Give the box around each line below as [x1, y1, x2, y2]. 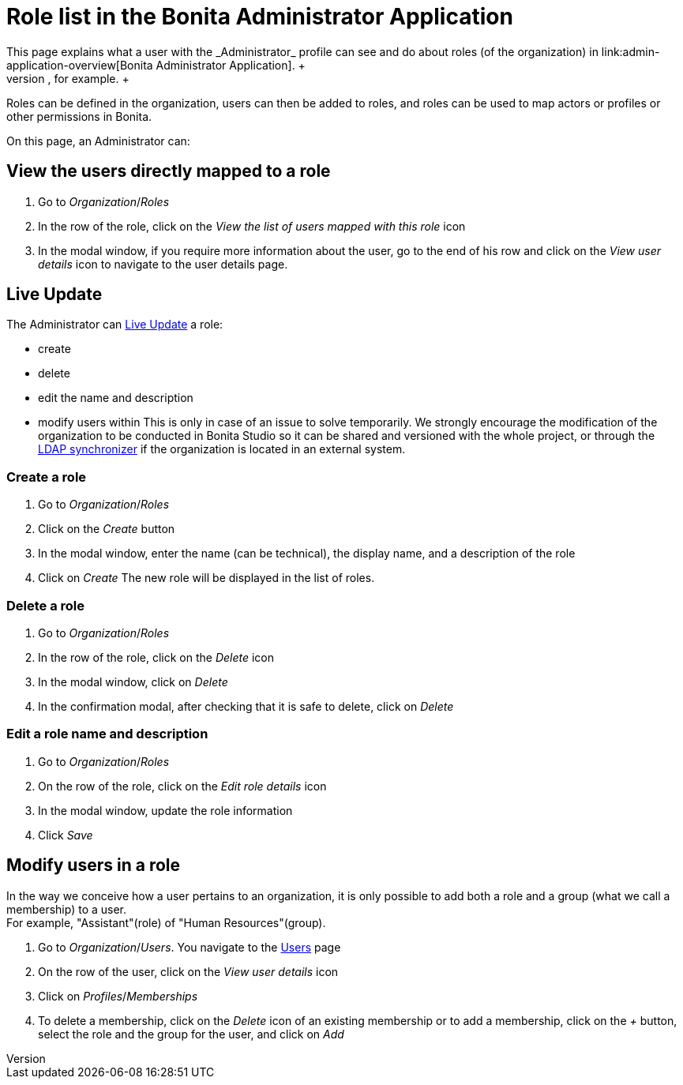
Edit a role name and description [6, 726, 208, 742]
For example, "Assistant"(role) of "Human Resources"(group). [6, 915, 326, 929]
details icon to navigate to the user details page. [38, 257, 288, 271]
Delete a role [6, 597, 85, 614]
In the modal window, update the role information [38, 803, 293, 817]
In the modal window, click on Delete [38, 674, 228, 689]
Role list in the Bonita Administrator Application [6, 3, 513, 30]
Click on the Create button [38, 522, 175, 536]
